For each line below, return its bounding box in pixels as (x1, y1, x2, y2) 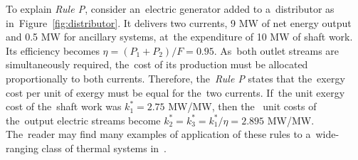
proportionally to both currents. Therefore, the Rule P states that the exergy (6, 70, 345, 85)
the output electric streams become (6, 112, 161, 127)
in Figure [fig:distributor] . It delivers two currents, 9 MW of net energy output (6, 15, 352, 30)
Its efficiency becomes (6, 43, 100, 58)
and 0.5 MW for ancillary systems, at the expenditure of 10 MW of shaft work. (6, 29, 353, 44)
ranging (6, 140, 38, 155)
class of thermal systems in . (41, 140, 167, 155)
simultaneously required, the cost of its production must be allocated (6, 57, 308, 72)
